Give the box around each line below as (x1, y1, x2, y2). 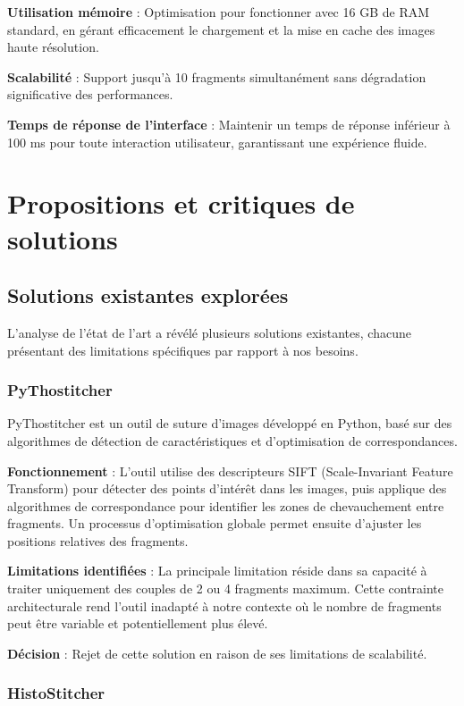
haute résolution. (7, 38, 99, 56)
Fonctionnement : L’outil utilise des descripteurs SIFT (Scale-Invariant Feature (7, 461, 453, 480)
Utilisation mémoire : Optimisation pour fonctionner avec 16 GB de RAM (7, 3, 430, 21)
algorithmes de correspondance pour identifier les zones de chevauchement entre (7, 496, 444, 515)
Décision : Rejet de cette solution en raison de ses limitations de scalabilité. (7, 643, 427, 662)
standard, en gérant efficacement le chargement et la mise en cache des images (7, 20, 435, 38)
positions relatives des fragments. (7, 531, 189, 550)
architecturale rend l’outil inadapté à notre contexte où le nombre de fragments (7, 596, 442, 615)
